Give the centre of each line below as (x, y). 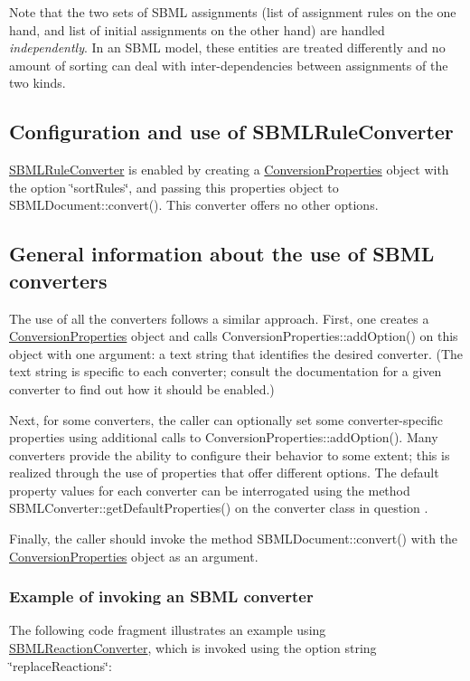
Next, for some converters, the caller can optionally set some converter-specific (226, 419)
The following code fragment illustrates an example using (168, 630)
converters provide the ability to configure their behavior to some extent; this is (230, 454)
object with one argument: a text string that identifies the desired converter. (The (236, 353)
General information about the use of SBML (222, 254)
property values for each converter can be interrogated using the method (210, 490)
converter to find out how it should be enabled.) (142, 388)
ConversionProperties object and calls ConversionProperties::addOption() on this (234, 336)
